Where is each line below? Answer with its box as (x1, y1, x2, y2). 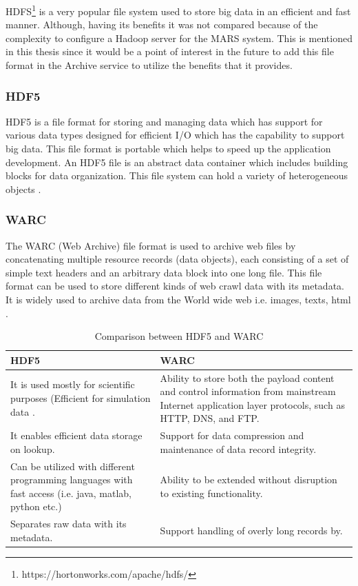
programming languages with (10, 472, 133, 487)
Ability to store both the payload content (160, 370, 335, 385)
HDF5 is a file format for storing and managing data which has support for (6, 114, 323, 128)
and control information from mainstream (160, 384, 336, 398)
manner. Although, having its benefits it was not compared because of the (6, 17, 318, 32)
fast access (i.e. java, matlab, (10, 485, 131, 500)
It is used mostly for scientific (10, 377, 135, 392)
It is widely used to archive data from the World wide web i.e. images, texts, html (6, 292, 351, 306)
